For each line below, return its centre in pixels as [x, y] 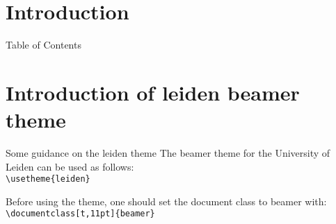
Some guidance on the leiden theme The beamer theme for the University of [168, 153]
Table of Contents [43, 45]
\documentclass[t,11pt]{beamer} [80, 214]
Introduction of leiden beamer [153, 92]
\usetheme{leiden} [48, 179]
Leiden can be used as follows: [70, 166]
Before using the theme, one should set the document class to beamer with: [166, 201]
